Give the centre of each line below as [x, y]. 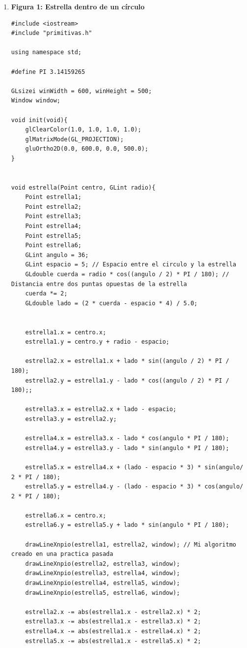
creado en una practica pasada [62, 554]
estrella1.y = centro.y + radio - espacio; [97, 342]
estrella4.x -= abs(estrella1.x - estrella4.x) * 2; [113, 631]
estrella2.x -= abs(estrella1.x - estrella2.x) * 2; [113, 612]
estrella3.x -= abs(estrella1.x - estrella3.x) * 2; [113, 622]
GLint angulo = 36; [57, 255]
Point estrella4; [53, 226]
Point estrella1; [53, 197]
